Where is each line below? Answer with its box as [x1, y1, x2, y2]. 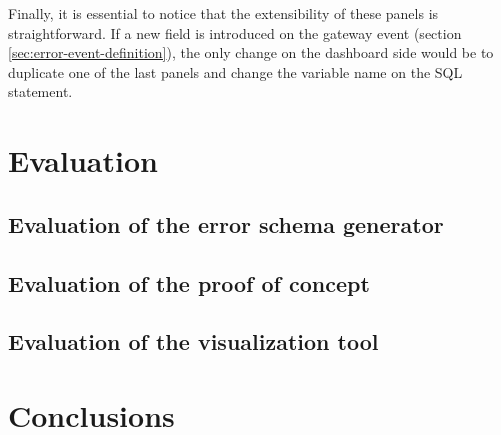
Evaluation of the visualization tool [8, 326, 379, 357]
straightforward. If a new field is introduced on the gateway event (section [8, 22, 462, 43]
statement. [8, 81, 73, 102]
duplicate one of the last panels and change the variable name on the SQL [8, 61, 463, 82]
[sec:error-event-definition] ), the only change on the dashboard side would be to [8, 42, 494, 63]
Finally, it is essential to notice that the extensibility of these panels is [8, 3, 439, 23]
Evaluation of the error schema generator [8, 208, 444, 239]
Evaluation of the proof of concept [8, 267, 370, 298]
